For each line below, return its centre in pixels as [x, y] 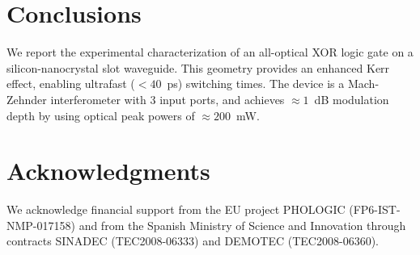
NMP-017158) [41, 225]
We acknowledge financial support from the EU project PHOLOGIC [176, 209]
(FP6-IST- [375, 209]
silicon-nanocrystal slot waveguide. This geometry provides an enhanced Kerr [198, 67]
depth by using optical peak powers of [101, 115]
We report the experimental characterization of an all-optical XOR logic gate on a [210, 52]
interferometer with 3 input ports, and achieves [168, 99]
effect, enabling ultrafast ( [71, 84]
